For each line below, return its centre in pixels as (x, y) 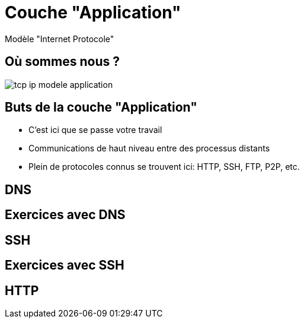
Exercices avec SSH (65, 265)
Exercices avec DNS (65, 215)
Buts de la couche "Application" (101, 107)
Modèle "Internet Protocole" (60, 39)
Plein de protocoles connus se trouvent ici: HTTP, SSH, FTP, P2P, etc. (164, 167)
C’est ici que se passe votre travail (95, 130)
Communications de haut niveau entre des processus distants (149, 148)
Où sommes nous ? (62, 62)
